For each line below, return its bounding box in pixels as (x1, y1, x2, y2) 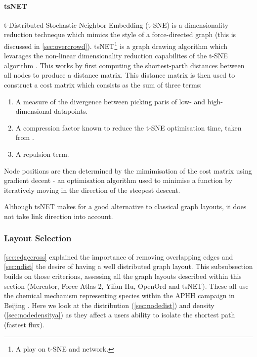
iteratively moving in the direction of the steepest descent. (4, 184, 180, 195)
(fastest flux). (4, 319, 44, 329)
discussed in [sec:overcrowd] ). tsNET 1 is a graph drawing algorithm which (4, 39, 227, 51)
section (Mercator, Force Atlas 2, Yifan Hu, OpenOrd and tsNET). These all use (4, 280, 249, 291)
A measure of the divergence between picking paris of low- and (15, 96, 206, 106)
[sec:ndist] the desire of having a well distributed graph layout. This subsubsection (4, 261, 253, 271)
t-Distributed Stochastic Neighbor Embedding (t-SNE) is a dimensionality (4, 19, 229, 30)
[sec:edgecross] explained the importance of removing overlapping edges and (4, 251, 233, 262)
